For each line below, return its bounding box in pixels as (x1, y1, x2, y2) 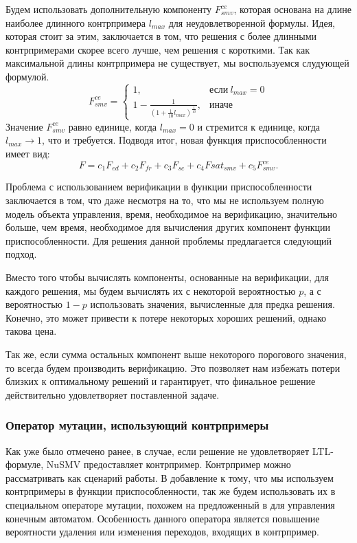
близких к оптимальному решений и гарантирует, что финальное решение (5, 374, 316, 388)
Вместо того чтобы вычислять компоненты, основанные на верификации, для (5, 270, 330, 285)
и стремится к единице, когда (197, 119, 321, 133)
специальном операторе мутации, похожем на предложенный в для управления (5, 497, 335, 511)
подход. (5, 247, 37, 261)
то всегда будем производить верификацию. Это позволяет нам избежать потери (5, 360, 341, 375)
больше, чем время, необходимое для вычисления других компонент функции (5, 220, 330, 234)
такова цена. (5, 324, 57, 338)
